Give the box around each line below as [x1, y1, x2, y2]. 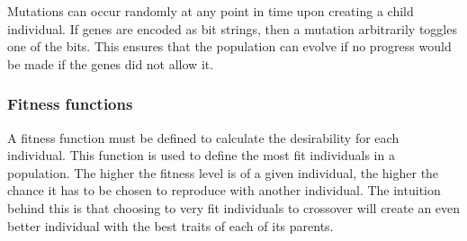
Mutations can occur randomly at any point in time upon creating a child [7, 2, 414, 20]
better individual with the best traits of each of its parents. [7, 216, 334, 235]
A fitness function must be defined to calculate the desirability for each [7, 128, 400, 147]
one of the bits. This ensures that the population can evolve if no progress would [7, 37, 452, 56]
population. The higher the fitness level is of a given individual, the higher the [7, 163, 439, 182]
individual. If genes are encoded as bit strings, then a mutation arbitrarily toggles [7, 19, 457, 38]
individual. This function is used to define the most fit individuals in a [7, 146, 395, 165]
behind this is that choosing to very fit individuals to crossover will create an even [7, 198, 461, 217]
